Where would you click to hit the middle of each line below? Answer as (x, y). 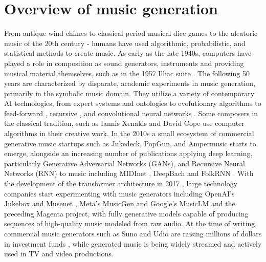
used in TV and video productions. (59, 254)
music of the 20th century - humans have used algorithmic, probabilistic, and (125, 43)
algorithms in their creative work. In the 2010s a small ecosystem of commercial (129, 133)
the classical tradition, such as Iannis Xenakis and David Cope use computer (124, 123)
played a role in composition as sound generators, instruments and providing (124, 63)
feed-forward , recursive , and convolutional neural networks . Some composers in (131, 113)
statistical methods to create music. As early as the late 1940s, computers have (128, 53)
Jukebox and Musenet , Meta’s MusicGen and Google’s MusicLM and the (120, 203)
